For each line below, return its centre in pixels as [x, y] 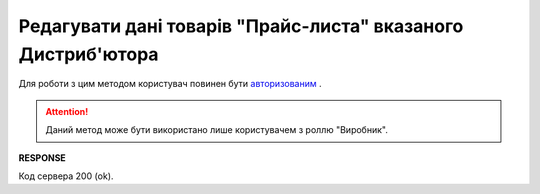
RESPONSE [42, 157]
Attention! [67, 111]
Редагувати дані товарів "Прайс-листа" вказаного [241, 26]
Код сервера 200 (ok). [66, 176]
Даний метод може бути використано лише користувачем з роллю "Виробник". [217, 130]
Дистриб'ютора [88, 54]
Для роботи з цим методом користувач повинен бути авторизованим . [170, 84]
